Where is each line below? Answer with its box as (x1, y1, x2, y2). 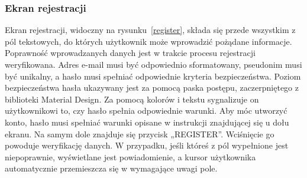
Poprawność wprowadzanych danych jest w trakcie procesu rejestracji (5, 47, 256, 59)
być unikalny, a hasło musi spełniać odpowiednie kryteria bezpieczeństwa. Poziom (5, 70, 301, 82)
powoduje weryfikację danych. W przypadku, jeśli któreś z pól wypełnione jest (5, 139, 289, 151)
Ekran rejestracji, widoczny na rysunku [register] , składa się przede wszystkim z (5, 24, 296, 36)
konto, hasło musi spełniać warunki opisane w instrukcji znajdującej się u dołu (5, 116, 289, 128)
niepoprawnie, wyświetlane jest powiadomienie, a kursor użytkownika (5, 150, 256, 163)
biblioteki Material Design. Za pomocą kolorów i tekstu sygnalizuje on (5, 93, 259, 105)
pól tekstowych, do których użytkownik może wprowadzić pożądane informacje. (5, 35, 292, 47)
